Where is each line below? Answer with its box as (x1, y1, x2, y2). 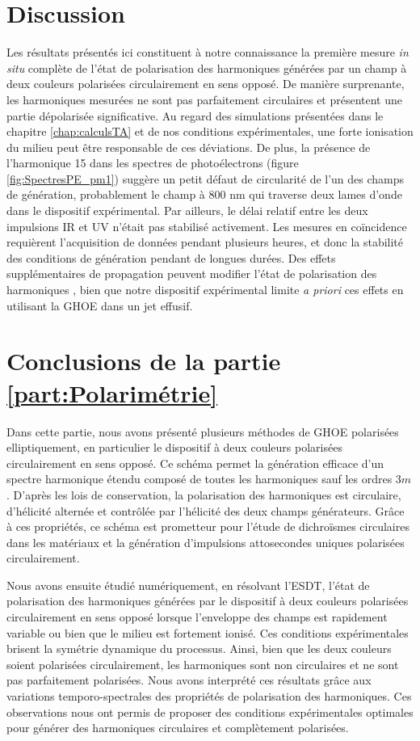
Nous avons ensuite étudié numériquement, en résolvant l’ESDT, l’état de (6, 576, 370, 593)
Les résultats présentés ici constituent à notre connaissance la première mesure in (6, 44, 409, 61)
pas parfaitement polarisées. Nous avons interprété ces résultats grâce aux (6, 672, 372, 688)
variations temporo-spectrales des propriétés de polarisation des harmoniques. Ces (6, 688, 412, 705)
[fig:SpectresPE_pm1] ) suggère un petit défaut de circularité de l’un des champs (6, 170, 405, 187)
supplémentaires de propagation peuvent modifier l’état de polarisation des (6, 265, 377, 282)
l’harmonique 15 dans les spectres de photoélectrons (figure (6, 154, 299, 171)
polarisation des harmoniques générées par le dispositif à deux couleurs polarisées (6, 592, 409, 609)
